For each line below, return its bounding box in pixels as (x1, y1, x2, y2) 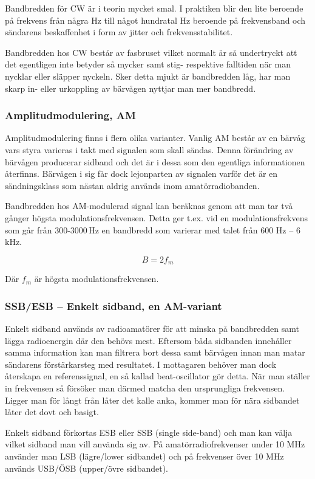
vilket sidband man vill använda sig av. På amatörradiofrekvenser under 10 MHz (5, 438, 305, 450)
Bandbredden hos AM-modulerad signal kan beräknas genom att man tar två (5, 199, 293, 212)
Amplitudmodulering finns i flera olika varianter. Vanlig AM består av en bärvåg (5, 131, 305, 144)
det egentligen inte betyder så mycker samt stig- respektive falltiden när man (5, 58, 291, 71)
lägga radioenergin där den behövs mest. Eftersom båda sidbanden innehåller (5, 334, 292, 346)
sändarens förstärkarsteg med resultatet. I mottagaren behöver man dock (5, 357, 277, 370)
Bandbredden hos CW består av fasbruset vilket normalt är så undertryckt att (5, 46, 297, 58)
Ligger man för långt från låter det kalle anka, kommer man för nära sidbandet (5, 393, 300, 406)
